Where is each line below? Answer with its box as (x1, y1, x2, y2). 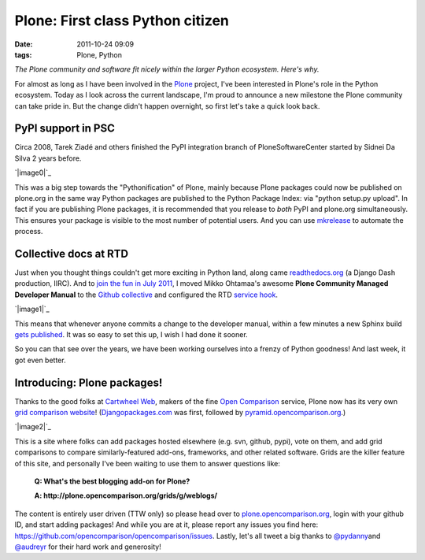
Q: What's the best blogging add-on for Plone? (34, 477, 190, 486)
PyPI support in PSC (14, 122, 116, 135)
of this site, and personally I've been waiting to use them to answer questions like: (14, 458, 281, 468)
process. (14, 227, 43, 236)
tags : (14, 50, 32, 59)
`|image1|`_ (14, 304, 50, 314)
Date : (14, 39, 33, 49)
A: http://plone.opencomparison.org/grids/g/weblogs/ (34, 491, 218, 500)
